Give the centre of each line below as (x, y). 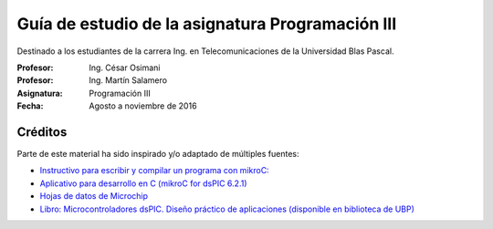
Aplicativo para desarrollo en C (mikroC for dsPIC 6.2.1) (143, 183)
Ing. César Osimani (125, 68)
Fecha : (30, 106)
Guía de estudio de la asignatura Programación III (207, 24)
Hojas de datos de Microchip (94, 196)
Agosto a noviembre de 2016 (143, 106)
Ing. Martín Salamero (128, 80)
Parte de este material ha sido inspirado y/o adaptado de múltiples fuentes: (158, 154)
